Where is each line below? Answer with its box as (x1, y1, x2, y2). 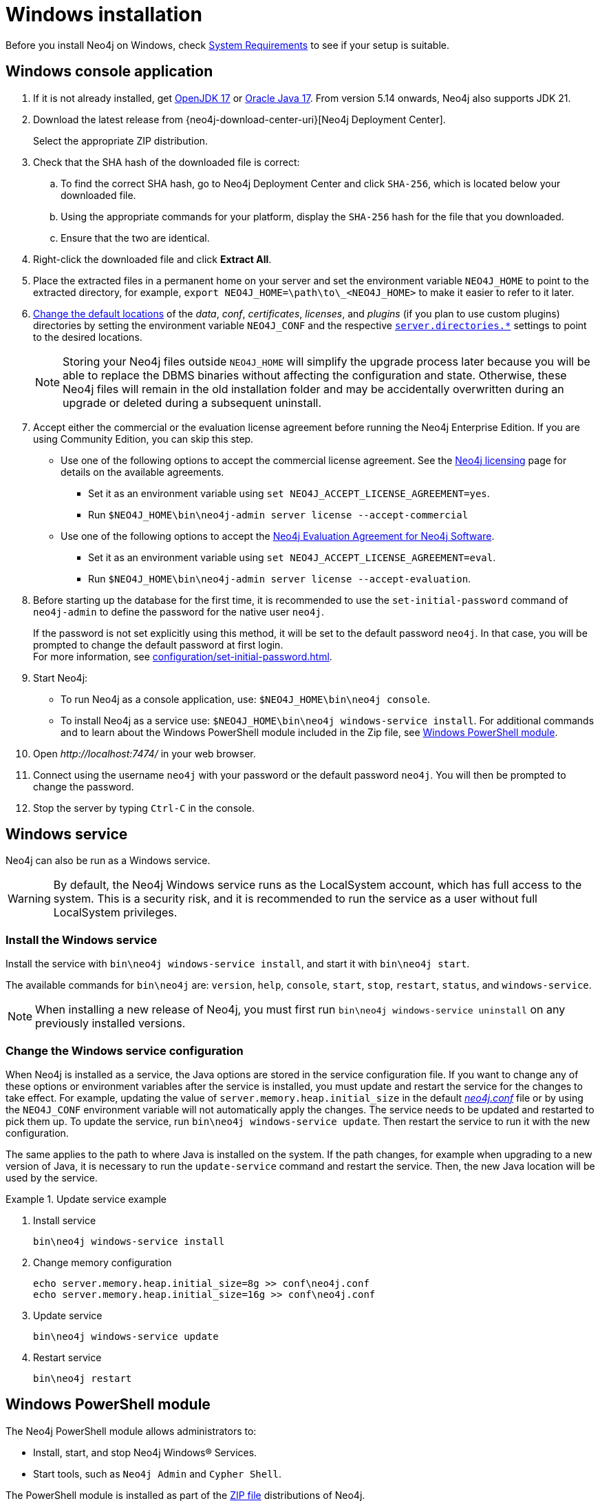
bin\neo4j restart (33, 1372, 132, 1384)
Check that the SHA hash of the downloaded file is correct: (33, 156, 300, 168)
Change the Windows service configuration (6, 1043, 244, 1058)
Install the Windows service (6, 932, 158, 947)
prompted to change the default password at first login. (33, 638, 283, 651)
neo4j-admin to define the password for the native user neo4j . (33, 605, 324, 618)
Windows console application (6, 63, 213, 81)
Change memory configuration (33, 1256, 172, 1268)
